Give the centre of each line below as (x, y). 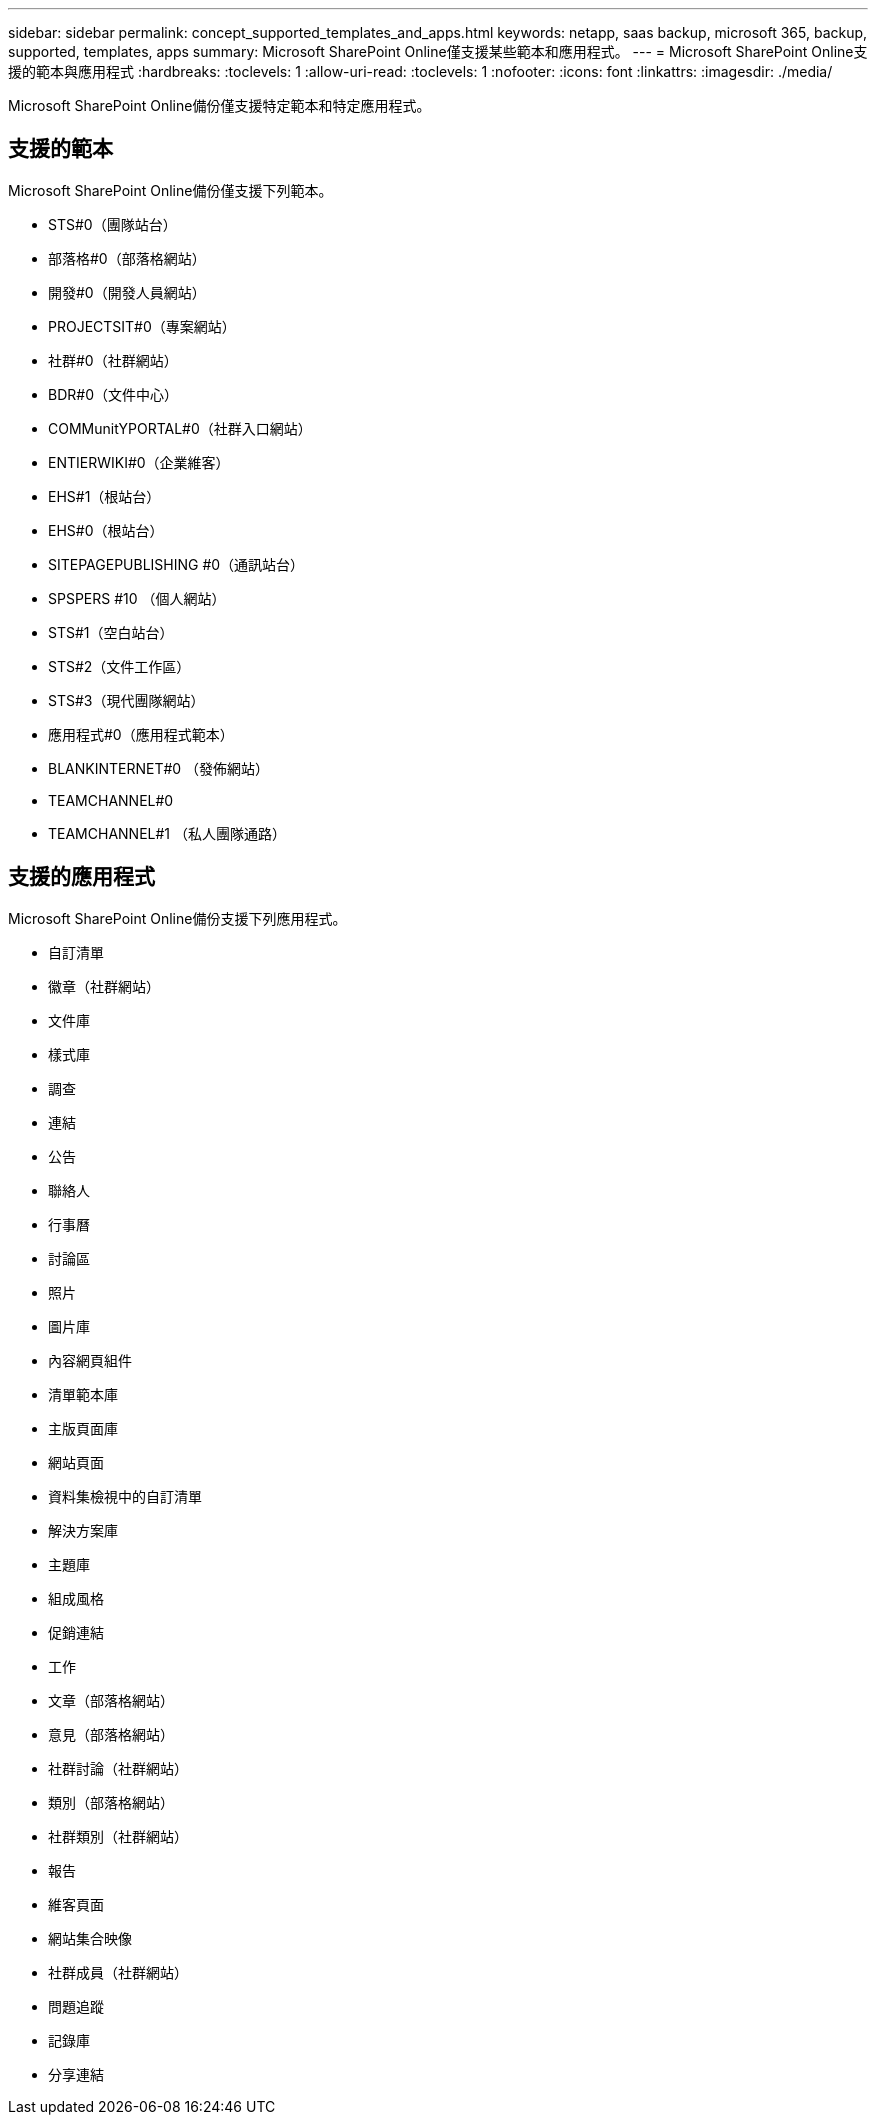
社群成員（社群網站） (118, 1972)
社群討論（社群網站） (118, 1768)
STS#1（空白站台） (111, 632)
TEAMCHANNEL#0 (111, 800)
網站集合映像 (90, 1938)
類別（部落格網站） (111, 1802)
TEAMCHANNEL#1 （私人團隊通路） (167, 833)
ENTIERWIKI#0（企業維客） (139, 462)
